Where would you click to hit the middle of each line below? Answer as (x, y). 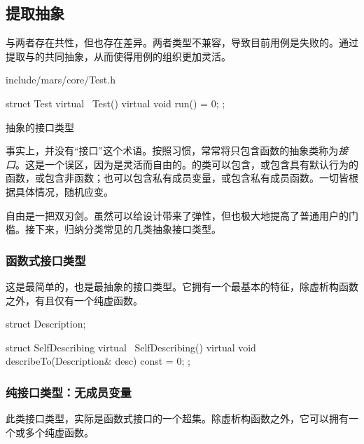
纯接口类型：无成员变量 (69, 392)
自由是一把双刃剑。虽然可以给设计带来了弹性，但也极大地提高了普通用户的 (177, 215)
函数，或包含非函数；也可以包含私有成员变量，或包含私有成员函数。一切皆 (177, 178)
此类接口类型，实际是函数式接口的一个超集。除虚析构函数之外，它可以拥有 (177, 418)
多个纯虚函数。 (59, 432)
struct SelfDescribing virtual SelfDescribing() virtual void (131, 347)
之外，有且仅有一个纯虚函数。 (74, 300)
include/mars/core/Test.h (61, 80)
